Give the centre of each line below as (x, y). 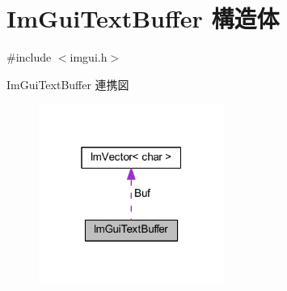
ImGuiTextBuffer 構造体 (143, 18)
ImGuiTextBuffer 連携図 (68, 84)
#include (29, 57)
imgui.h (89, 57)
